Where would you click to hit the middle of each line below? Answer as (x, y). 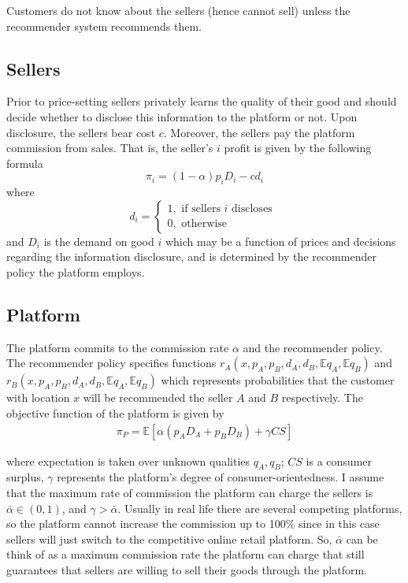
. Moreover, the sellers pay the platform (259, 132)
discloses (252, 209)
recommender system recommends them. (104, 26)
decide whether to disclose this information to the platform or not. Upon (182, 116)
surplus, (25, 477)
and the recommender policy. (313, 347)
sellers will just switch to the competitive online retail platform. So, (169, 538)
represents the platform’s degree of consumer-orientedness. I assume (221, 477)
